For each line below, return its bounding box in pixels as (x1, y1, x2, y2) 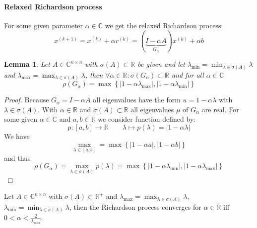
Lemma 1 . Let (4, 59, 50, 69)
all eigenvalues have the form (93, 94, 181, 105)
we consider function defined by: (98, 114, 196, 124)
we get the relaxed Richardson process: (105, 20, 223, 30)
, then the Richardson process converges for (69, 201, 201, 212)
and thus (4, 152, 31, 163)
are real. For (201, 104, 239, 114)
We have (4, 131, 30, 141)
